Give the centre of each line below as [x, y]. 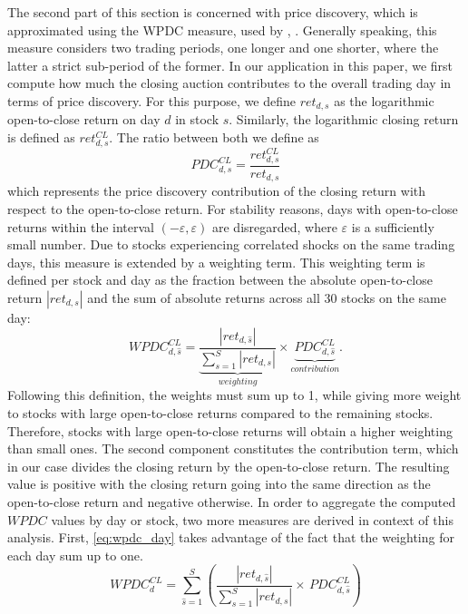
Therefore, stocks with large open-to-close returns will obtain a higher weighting [230, 430]
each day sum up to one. [75, 555]
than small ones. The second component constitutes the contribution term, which [233, 448]
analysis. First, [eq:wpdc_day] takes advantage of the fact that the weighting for [231, 537]
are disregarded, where [274, 226]
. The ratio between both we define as [214, 137]
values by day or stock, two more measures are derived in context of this [252, 519]
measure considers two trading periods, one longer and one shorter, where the [223, 48]
